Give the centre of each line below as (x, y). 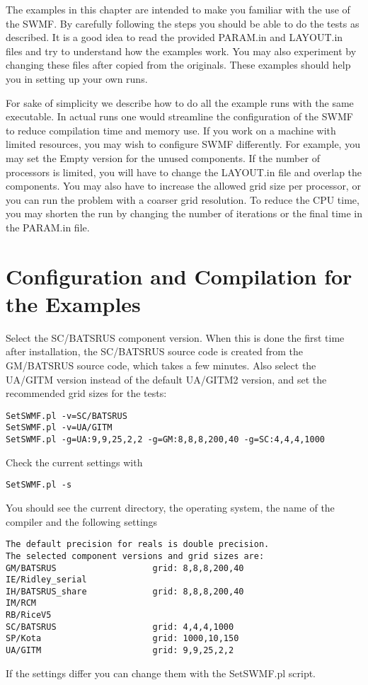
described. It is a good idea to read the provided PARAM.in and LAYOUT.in (174, 37)
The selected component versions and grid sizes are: (135, 556)
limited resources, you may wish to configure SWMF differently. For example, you (183, 144)
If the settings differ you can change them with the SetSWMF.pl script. (161, 673)
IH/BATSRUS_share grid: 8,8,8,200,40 (125, 591)
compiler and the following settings (82, 521)
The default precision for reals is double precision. (138, 545)
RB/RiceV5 (29, 615)
